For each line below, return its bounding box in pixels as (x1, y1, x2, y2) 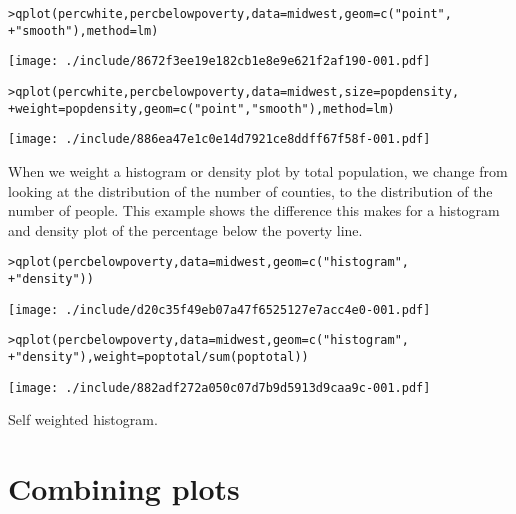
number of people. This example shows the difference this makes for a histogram (8, 200, 500, 221)
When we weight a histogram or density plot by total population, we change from (8, 160, 508, 181)
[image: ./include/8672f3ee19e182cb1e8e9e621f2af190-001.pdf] (8, 54, 431, 69)
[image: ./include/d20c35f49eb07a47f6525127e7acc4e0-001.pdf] (8, 302, 431, 317)
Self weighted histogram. (8, 409, 158, 430)
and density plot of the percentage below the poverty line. (8, 219, 363, 240)
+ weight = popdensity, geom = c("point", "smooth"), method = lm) (8, 101, 395, 116)
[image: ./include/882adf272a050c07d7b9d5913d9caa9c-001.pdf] (8, 380, 431, 395)
